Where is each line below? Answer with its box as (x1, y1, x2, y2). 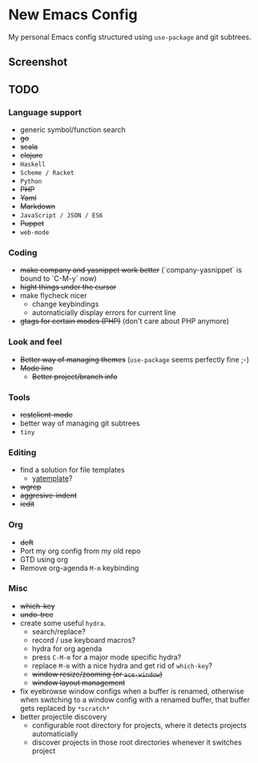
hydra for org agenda (31, 644, 103, 653)
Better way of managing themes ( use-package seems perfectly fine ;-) (19, 354, 250, 364)
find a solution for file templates (19, 465, 126, 474)
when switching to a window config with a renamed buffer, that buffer (19, 695, 251, 704)
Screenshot (8, 55, 68, 69)
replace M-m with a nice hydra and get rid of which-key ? (31, 660, 212, 670)
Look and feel (8, 337, 62, 348)
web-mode (19, 228, 50, 237)
